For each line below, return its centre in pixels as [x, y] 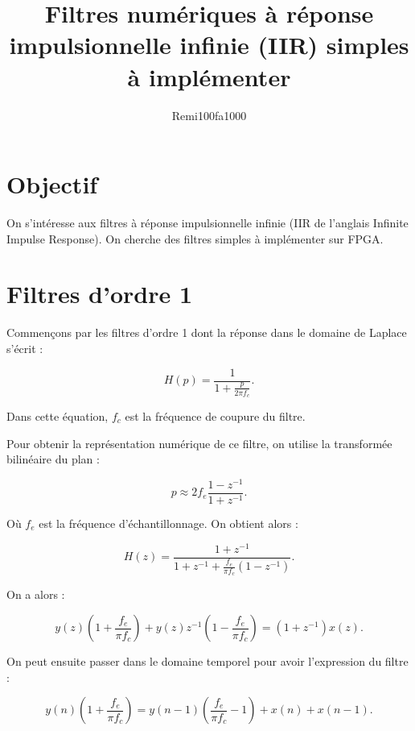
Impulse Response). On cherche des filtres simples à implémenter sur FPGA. [195, 238]
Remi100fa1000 [209, 115]
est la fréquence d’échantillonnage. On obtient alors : [168, 523]
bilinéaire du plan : [53, 459]
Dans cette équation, [58, 415]
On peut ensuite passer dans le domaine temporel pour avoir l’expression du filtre [207, 661]
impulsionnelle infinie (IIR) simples [209, 45]
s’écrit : [25, 348]
